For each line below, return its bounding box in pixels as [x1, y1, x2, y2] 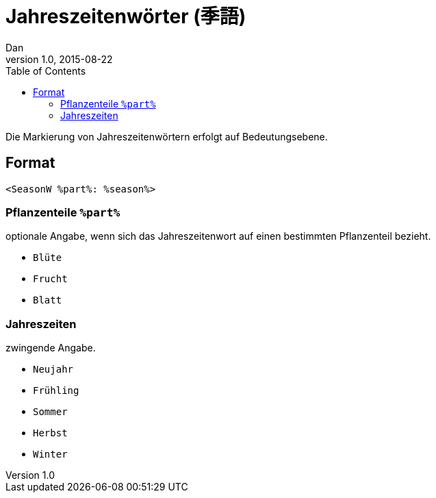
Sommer [33, 406, 68, 418]
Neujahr [33, 364, 74, 375]
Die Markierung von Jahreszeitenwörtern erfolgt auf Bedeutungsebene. [5, 130, 328, 142]
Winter [33, 449, 68, 460]
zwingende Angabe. [5, 342, 96, 354]
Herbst [33, 427, 68, 439]
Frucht [33, 273, 68, 285]
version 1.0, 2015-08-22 [5, 53, 113, 65]
